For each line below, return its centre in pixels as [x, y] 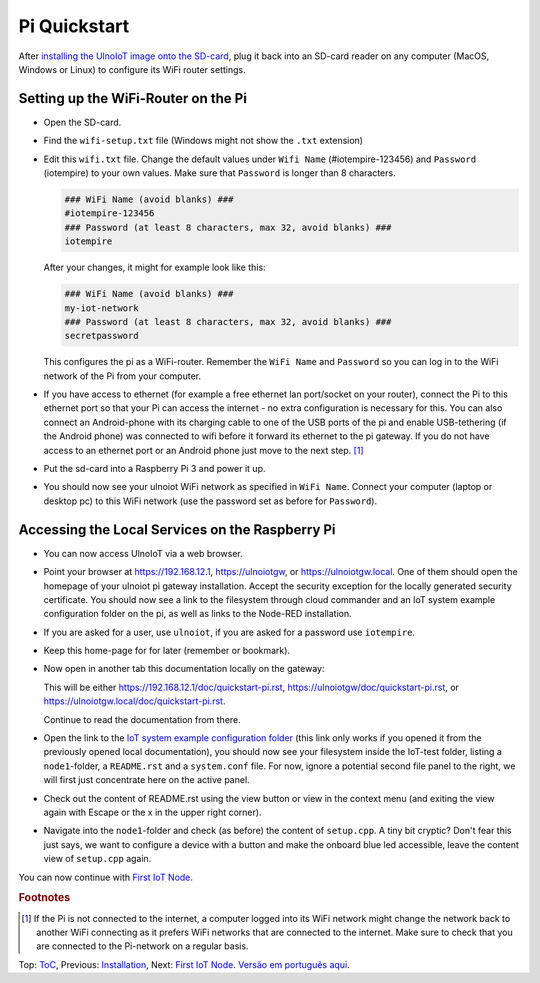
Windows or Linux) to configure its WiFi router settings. [132, 69]
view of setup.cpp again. [97, 859]
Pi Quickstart [74, 26]
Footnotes [44, 898]
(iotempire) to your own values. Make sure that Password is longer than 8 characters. [219, 173]
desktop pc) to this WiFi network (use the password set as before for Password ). [210, 501]
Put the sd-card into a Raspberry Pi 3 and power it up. [154, 469]
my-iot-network [101, 308]
